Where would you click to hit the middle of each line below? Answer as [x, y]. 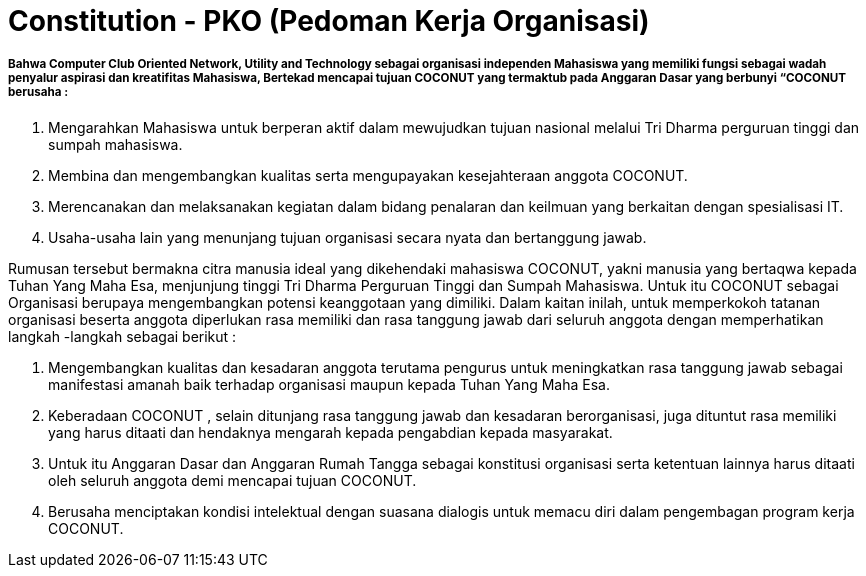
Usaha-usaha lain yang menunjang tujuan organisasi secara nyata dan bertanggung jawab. [347, 237]
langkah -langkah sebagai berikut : [122, 336]
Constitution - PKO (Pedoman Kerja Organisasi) [329, 21]
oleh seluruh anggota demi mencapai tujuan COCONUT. [232, 480]
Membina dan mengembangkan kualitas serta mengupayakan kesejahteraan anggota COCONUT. [368, 175]
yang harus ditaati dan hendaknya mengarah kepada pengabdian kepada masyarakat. [330, 432]
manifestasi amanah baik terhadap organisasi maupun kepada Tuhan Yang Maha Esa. [329, 384]
